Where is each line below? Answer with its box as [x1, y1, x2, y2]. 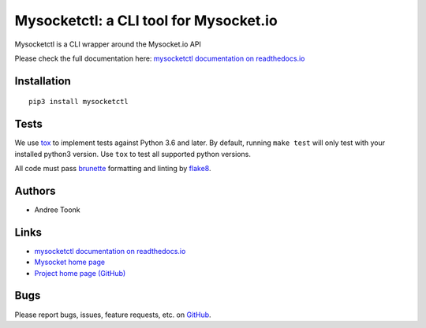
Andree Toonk [34, 205, 80, 214]
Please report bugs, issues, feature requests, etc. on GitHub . [14, 310, 212, 319]
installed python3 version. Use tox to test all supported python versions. [14, 149, 252, 158]
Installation [14, 74, 71, 88]
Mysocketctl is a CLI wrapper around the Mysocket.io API [14, 39, 201, 49]
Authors [14, 184, 56, 197]
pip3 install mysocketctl [28, 97, 129, 106]
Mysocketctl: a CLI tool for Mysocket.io [14, 12, 278, 29]
